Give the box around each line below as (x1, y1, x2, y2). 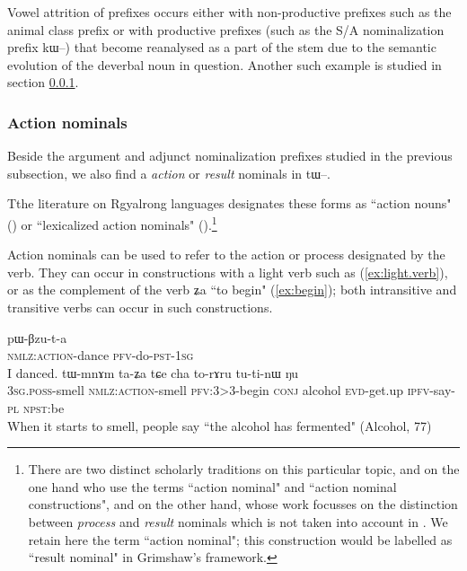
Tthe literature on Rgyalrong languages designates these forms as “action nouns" (7, 194, 452, 213)
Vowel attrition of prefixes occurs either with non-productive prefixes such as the (7, 3, 452, 21)
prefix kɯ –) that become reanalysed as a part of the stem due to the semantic (7, 38, 436, 57)
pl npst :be (7, 398, 65, 417)
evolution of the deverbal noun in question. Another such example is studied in (7, 55, 442, 74)
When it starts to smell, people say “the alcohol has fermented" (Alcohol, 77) (7, 416, 432, 435)
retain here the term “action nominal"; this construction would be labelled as (28, 530, 453, 549)
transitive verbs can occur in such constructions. (7, 298, 273, 316)
